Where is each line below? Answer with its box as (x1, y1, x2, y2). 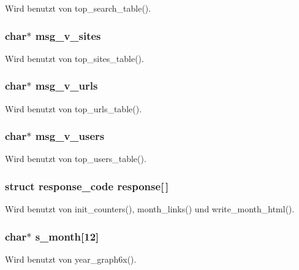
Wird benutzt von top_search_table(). (5, 2, 151, 14)
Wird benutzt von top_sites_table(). (5, 52, 144, 64)
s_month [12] (35, 228, 99, 244)
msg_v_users (35, 128, 105, 144)
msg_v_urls (35, 78, 98, 93)
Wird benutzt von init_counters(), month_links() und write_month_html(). (5, 202, 295, 215)
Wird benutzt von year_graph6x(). (5, 253, 137, 266)
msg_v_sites (35, 28, 101, 43)
